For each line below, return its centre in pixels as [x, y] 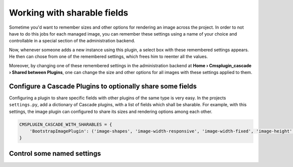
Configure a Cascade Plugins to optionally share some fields [103, 86]
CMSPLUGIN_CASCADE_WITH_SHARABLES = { [66, 124]
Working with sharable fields [69, 13]
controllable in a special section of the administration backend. [72, 41]
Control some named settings [55, 153]
